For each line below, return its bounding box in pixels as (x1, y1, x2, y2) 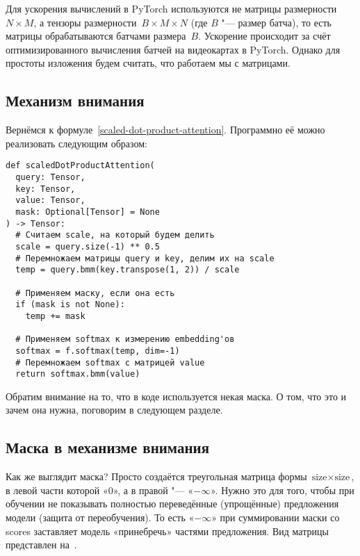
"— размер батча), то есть (221, 15, 332, 29)
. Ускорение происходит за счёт (198, 28, 331, 43)
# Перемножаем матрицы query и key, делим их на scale (15, 253, 275, 263)
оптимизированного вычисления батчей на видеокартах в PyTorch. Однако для (6, 42, 341, 56)
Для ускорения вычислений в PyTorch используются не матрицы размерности (6, 1, 337, 15)
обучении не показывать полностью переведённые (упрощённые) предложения (6, 496, 339, 511)
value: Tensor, (15, 195, 85, 206)
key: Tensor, (15, 183, 76, 194)
